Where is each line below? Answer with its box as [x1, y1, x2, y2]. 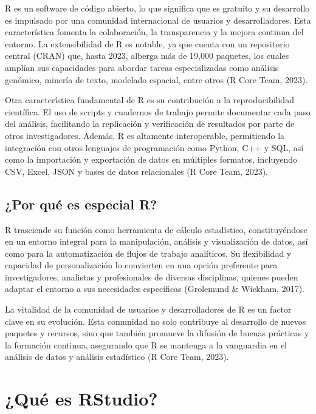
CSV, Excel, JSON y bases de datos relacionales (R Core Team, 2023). [5, 165, 268, 177]
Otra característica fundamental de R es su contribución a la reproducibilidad [5, 93, 294, 106]
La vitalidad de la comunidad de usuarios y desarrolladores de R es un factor [5, 303, 292, 316]
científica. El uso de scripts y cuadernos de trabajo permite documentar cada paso [5, 105, 311, 118]
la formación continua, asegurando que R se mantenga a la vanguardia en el [5, 338, 287, 351]
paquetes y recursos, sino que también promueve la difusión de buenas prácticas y [5, 327, 309, 339]
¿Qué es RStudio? [5, 386, 158, 411]
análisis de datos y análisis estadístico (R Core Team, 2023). [5, 350, 229, 363]
